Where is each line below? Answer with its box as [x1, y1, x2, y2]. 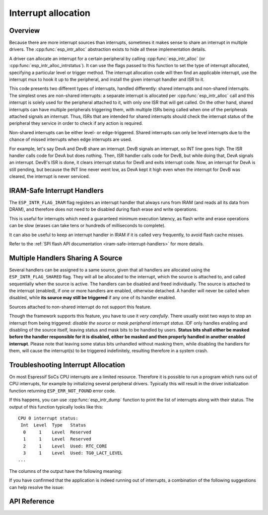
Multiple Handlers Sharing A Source [9, 254, 123, 262]
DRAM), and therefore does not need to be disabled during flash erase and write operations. [9, 206, 198, 212]
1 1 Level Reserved [23, 436, 92, 442]
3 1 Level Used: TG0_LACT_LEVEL [23, 450, 123, 456]
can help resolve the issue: [9, 484, 65, 490]
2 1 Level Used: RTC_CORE [23, 443, 107, 449]
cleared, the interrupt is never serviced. [9, 173, 90, 179]
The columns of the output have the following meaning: [9, 468, 123, 474]
